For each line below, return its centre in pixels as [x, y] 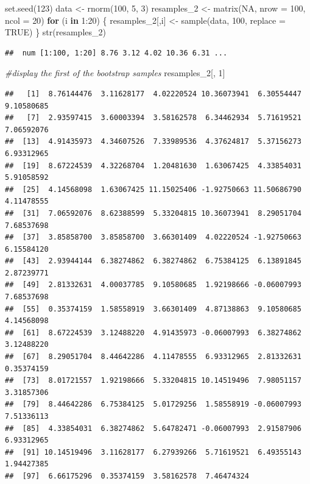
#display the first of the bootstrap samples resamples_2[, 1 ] [115, 73]
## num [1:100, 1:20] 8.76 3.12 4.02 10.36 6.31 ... [116, 53]
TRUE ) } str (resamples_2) [55, 32]
